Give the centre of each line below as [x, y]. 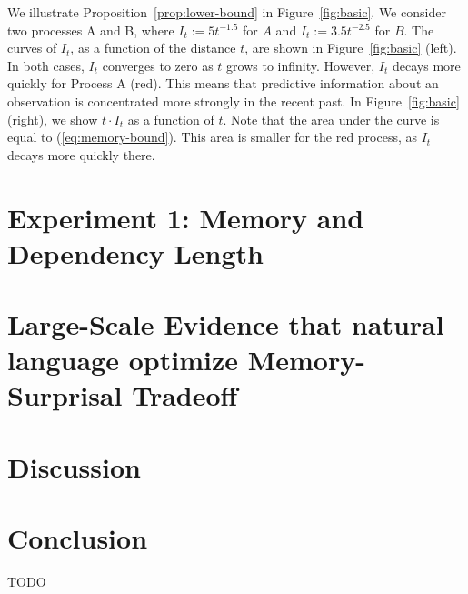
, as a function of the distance [153, 48]
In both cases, [46, 65]
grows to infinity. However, [301, 65]
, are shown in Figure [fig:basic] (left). [351, 48]
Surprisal [65, 395]
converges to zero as [158, 65]
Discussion [74, 466]
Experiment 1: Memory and [186, 217]
